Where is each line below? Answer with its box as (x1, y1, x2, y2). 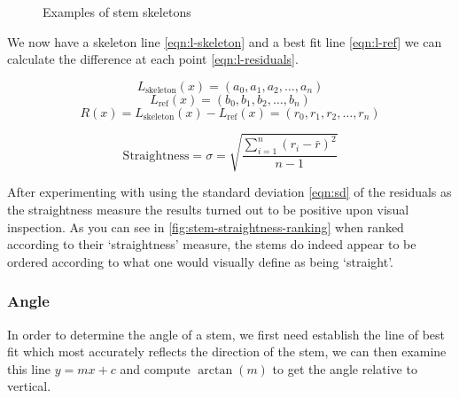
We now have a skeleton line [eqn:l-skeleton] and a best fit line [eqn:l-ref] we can (7, 32, 442, 51)
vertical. (7, 377, 51, 395)
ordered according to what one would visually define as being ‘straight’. (7, 252, 393, 270)
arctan (198, 363, 233, 377)
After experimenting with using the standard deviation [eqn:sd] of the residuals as (7, 183, 452, 201)
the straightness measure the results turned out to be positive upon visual (7, 199, 409, 218)
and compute (120, 359, 191, 378)
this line (7, 359, 51, 378)
